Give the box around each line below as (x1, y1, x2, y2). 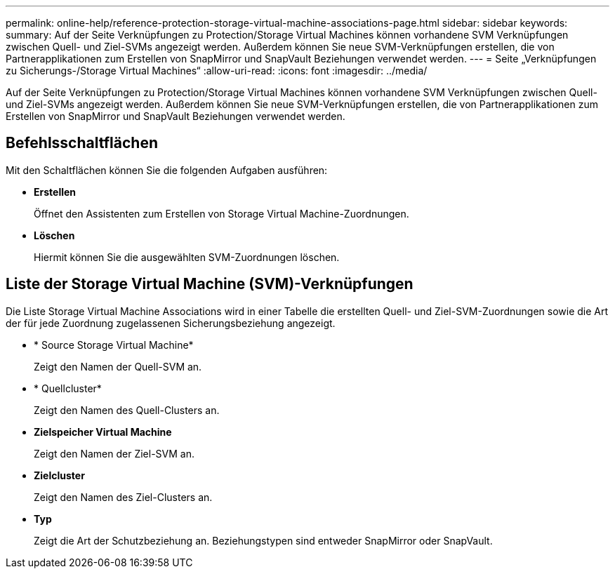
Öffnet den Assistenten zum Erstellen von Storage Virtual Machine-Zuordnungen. (34, 207, 409, 220)
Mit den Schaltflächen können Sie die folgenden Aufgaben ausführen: (6, 163, 328, 176)
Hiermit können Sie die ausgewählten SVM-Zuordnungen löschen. (34, 251, 340, 263)
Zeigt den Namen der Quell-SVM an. (34, 360, 202, 373)
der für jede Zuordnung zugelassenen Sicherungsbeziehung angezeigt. (6, 316, 336, 329)
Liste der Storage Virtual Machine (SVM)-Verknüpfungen (6, 275, 414, 293)
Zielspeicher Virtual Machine (34, 425, 172, 438)
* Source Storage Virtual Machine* (34, 338, 194, 351)
